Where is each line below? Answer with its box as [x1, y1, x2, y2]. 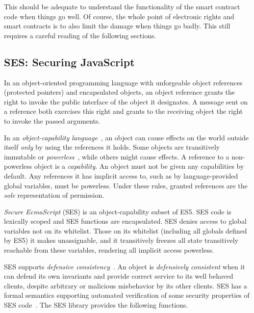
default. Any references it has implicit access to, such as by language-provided [4, 170, 238, 181]
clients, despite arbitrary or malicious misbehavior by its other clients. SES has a [4, 280, 247, 290]
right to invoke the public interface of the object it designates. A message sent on [4, 96, 248, 106]
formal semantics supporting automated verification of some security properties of [4, 290, 250, 300]
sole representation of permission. [4, 190, 104, 200]
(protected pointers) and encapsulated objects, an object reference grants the [4, 87, 235, 97]
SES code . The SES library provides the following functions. [4, 300, 188, 310]
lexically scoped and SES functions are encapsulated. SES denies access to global [4, 216, 247, 226]
